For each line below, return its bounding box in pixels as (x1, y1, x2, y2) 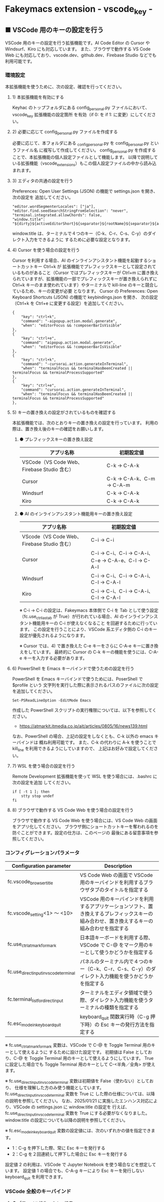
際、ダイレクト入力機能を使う (80, 997, 149, 1003)
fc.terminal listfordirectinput (7, 996, 63, 1003)
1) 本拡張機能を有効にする (12, 94, 64, 100)
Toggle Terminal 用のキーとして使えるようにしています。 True (29, 1055, 154, 1061)
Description (104, 862, 132, 869)
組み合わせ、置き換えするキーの (80, 918, 154, 925)
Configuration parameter (11, 862, 71, 869)
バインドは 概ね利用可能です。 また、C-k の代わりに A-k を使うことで (16, 739, 157, 746)
